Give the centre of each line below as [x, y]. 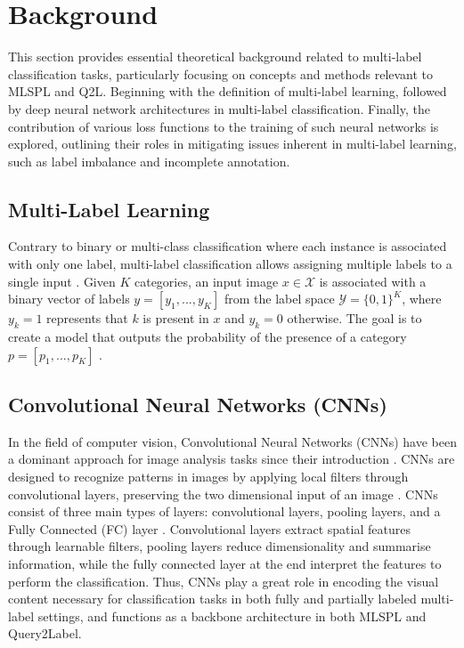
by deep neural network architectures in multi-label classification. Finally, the [219, 108]
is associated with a [373, 281]
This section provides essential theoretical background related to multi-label [215, 57]
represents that [87, 318]
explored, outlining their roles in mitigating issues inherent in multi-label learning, [232, 144]
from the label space [279, 299]
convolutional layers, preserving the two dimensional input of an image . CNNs [223, 494]
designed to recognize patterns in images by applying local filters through [208, 477]
